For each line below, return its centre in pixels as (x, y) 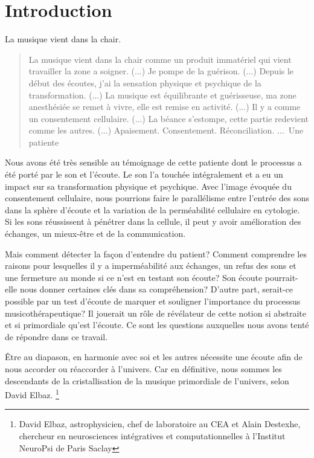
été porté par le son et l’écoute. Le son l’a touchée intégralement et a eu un (144, 174)
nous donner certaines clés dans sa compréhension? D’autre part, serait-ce (156, 289)
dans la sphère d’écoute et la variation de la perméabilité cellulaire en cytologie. (152, 209)
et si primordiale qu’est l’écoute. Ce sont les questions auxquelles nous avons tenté (157, 325)
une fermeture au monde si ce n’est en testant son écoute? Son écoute (134, 277)
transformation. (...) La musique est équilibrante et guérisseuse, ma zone (162, 95)
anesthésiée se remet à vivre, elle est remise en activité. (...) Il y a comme (165, 107)
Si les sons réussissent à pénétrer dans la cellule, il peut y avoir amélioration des (153, 221)
